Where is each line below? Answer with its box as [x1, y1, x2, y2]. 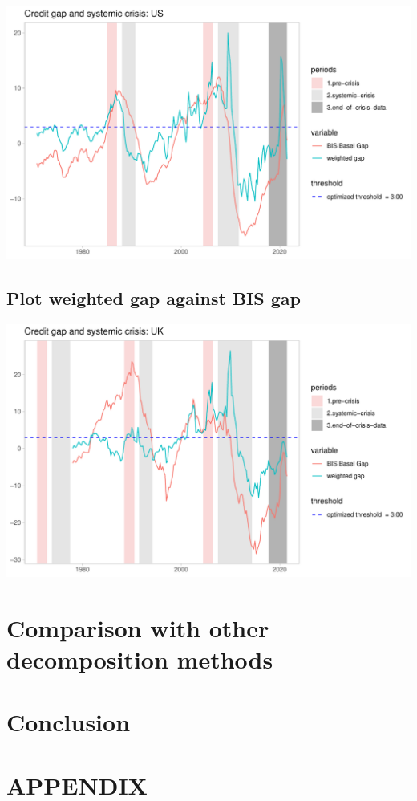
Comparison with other [6, 611, 269, 644]
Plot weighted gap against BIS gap [6, 285, 301, 310]
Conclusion [6, 705, 131, 738]
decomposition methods [6, 642, 273, 675]
